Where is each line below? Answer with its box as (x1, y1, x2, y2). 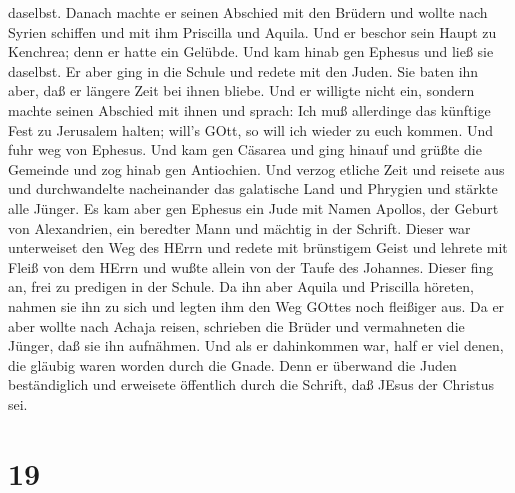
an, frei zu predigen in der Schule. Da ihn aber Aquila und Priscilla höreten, (8, 276, 474, 297)
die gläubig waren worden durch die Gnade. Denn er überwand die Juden (8, 354, 457, 375)
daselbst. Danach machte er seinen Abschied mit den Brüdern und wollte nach (8, 2, 488, 22)
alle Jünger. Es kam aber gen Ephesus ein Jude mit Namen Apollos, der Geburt (8, 197, 499, 218)
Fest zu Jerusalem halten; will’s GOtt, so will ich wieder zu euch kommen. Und (8, 119, 494, 140)
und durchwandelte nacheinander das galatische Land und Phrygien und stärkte (8, 178, 498, 199)
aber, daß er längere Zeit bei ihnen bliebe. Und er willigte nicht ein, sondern (8, 80, 475, 101)
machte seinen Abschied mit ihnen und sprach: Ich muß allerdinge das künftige (8, 99, 491, 120)
